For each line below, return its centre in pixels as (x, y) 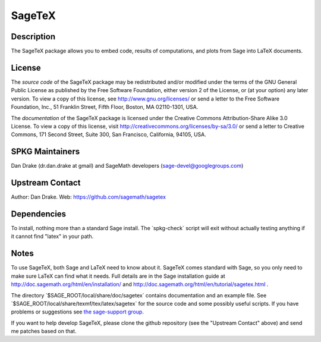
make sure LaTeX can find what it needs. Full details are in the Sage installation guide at (118, 276)
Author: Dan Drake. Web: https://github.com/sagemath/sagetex (89, 197)
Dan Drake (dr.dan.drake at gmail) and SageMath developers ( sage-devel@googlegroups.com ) (127, 166)
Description (33, 37)
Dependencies (39, 214)
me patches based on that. (44, 331)
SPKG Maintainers (45, 152)
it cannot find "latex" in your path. (52, 236)
